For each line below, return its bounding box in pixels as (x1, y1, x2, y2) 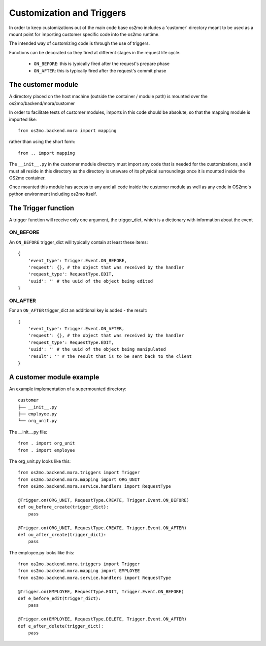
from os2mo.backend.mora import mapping (18, 128, 117, 133)
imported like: (9, 116, 37, 122)
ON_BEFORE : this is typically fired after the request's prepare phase (33, 61, 170, 67)
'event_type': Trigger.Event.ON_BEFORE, (28, 258, 128, 263)
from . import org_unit (18, 441, 75, 446)
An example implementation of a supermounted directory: (9, 386, 127, 392)
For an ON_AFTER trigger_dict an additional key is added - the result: (9, 307, 147, 313)
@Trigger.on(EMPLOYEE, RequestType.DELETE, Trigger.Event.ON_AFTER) (18, 616, 187, 622)
